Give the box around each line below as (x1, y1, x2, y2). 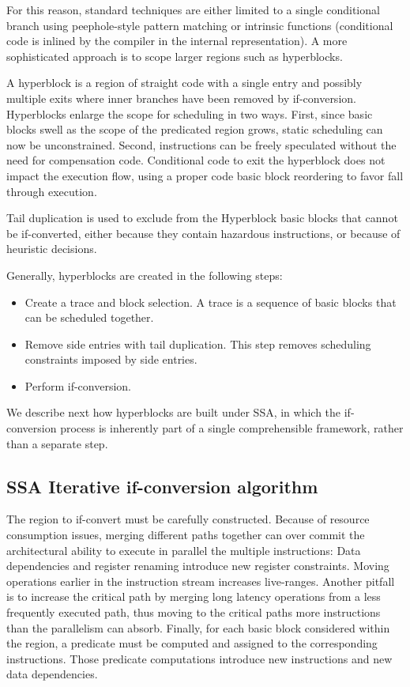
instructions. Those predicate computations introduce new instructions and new (6, 650, 393, 666)
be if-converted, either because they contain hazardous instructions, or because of (6, 225, 401, 241)
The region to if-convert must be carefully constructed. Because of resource (6, 511, 370, 527)
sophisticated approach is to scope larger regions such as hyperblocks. (6, 47, 343, 64)
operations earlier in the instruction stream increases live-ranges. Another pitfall (6, 572, 395, 589)
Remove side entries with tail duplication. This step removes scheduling (24, 335, 371, 352)
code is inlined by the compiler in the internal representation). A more (6, 32, 348, 49)
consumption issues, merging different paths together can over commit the (6, 527, 365, 543)
